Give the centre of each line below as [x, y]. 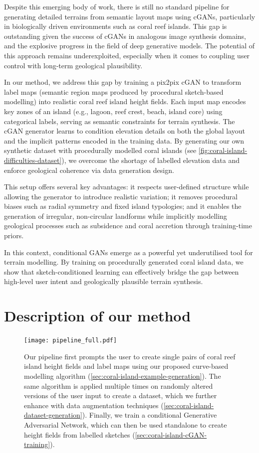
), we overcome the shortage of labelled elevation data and [150, 160]
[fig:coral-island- [223, 150]
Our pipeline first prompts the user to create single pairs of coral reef [130, 356]
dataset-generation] [53, 415]
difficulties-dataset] [33, 160]
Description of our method [98, 316]
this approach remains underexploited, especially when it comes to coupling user [127, 55]
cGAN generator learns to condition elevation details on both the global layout [125, 131]
